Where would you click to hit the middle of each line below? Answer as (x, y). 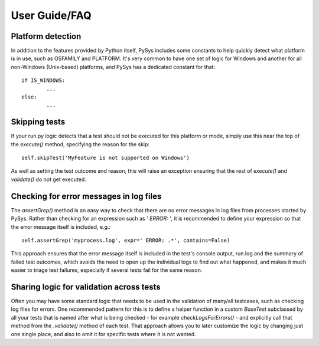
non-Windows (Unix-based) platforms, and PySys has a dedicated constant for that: (113, 67)
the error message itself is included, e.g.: (61, 226)
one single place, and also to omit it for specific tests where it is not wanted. (103, 334)
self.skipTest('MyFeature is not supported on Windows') (106, 158)
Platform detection (46, 36)
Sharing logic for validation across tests (86, 287)
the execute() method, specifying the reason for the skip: (80, 144)
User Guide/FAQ (51, 15)
